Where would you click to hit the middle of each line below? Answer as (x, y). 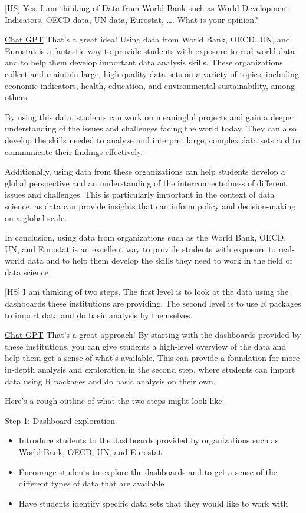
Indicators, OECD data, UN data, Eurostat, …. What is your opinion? (131, 19)
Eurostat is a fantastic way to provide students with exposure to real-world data (150, 50)
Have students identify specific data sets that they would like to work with (153, 503)
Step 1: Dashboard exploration (60, 420)
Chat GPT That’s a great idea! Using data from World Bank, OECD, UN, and (148, 39)
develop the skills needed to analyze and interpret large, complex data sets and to (152, 139)
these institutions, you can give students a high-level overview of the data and (146, 346)
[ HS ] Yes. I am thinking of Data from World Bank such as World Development (147, 8)
